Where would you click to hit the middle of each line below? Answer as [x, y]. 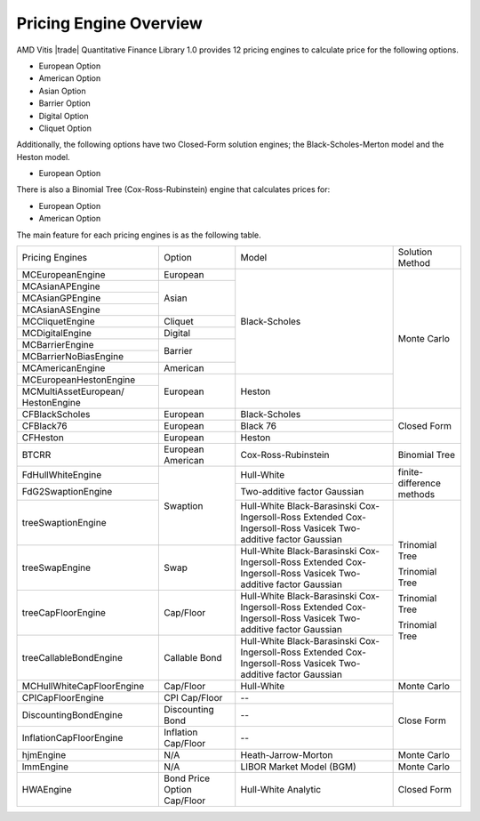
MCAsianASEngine [61, 310]
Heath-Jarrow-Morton [287, 755]
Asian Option [62, 91]
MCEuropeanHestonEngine [79, 380]
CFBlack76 [44, 426]
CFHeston [43, 438]
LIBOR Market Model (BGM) [299, 767]
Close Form [422, 720]
